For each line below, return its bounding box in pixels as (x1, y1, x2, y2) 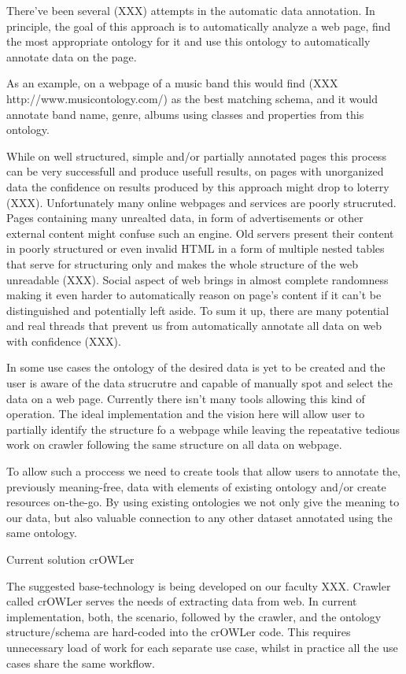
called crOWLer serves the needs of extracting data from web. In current (6, 593, 357, 609)
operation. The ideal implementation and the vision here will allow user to (6, 406, 365, 422)
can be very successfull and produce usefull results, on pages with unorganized (6, 163, 384, 180)
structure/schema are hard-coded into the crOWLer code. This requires (6, 624, 351, 640)
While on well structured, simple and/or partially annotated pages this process (6, 147, 386, 164)
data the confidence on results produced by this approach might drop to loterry (6, 178, 389, 194)
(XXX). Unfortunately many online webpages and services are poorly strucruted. (6, 194, 397, 210)
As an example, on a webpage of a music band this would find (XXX (6, 75, 338, 91)
